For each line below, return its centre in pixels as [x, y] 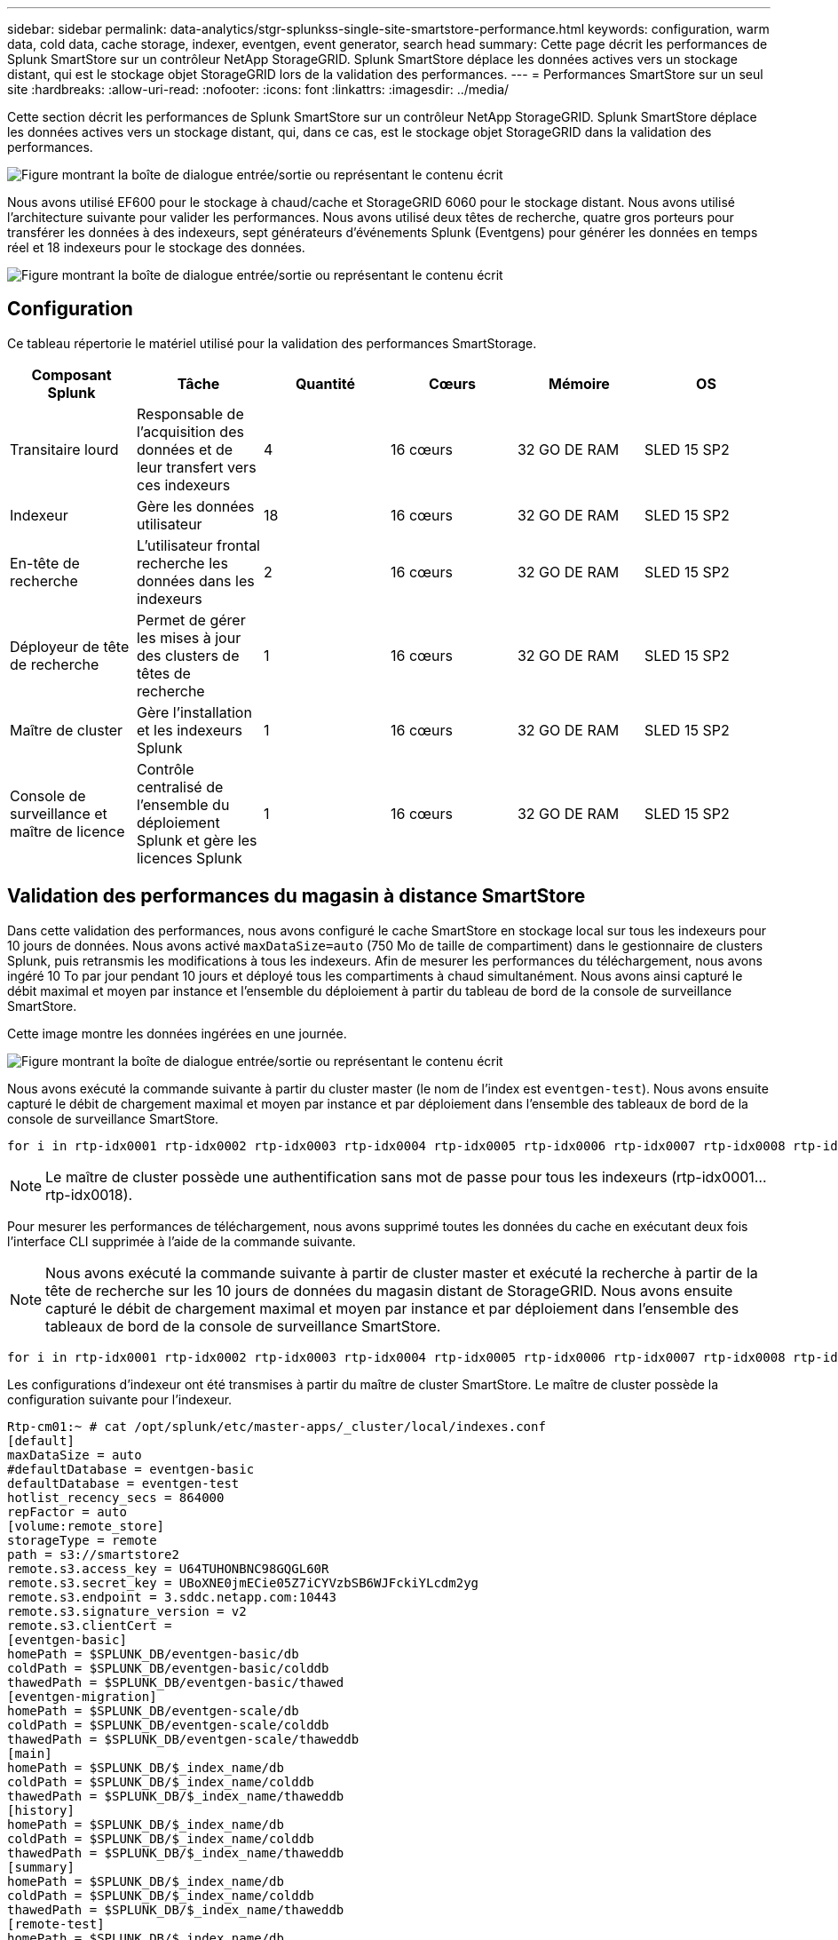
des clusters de [188, 655]
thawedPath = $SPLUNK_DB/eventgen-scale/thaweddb [183, 1739]
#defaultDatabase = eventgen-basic [131, 1469]
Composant [71, 374]
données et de [185, 449]
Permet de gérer [191, 620]
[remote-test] [56, 1924]
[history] [41, 1810]
